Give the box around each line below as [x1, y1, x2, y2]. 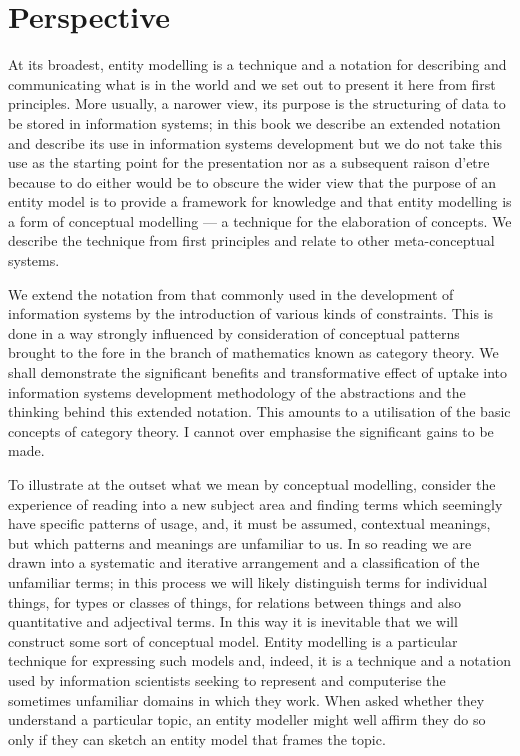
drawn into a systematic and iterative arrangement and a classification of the [8, 552, 480, 573]
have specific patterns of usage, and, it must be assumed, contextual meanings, [8, 513, 491, 534]
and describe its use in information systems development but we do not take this [8, 132, 503, 153]
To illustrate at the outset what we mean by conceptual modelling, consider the [8, 474, 496, 494]
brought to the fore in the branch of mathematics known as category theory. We [8, 342, 499, 363]
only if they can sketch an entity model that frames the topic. [8, 728, 386, 749]
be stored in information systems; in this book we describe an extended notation [8, 112, 501, 133]
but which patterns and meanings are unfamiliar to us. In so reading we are [8, 532, 472, 553]
